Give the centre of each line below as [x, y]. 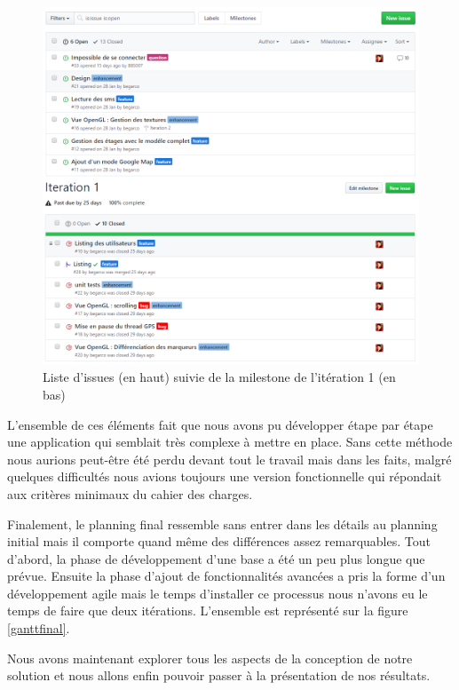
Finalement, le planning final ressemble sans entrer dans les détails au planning [222, 523]
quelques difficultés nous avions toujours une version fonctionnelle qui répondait [225, 476]
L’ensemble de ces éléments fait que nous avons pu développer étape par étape [220, 424]
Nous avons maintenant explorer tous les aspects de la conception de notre [210, 658]
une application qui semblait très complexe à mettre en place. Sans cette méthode [230, 442]
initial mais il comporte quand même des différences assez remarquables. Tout [219, 541]
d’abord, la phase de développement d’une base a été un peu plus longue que [216, 558]
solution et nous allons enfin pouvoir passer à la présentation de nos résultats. [219, 675]
